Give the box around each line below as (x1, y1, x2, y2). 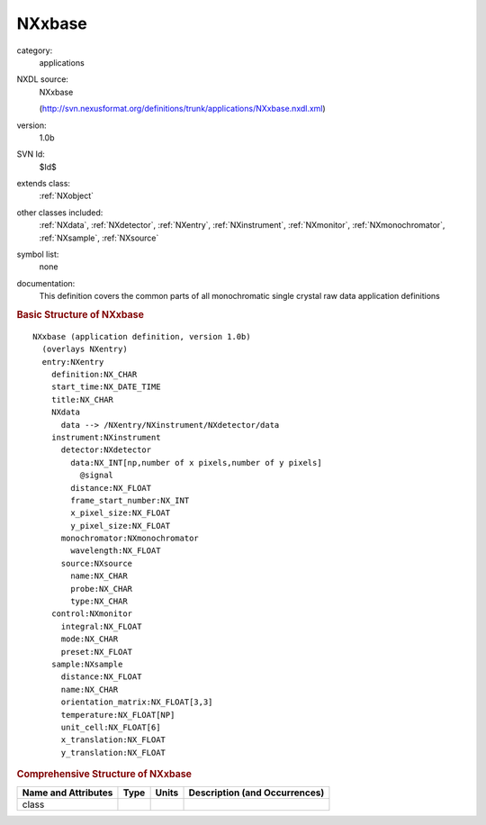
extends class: (16, 178, 71, 189)
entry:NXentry (41, 357, 104, 367)
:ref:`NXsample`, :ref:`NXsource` (39, 232, 159, 243)
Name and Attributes (22, 786, 113, 799)
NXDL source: (16, 74, 69, 85)
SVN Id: (16, 149, 45, 159)
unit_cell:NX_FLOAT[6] (60, 721, 161, 732)
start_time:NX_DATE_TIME (50, 382, 161, 392)
